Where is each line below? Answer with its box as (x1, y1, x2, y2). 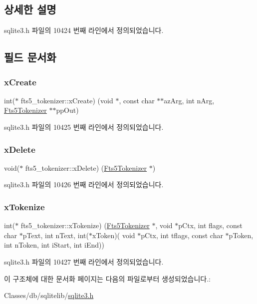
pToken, (229, 230, 254, 240)
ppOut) (56, 105, 79, 115)
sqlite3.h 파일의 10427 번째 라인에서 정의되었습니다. (4, 256, 164, 267)
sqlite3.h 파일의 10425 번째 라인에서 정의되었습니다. (4, 121, 164, 132)
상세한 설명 (4, 1, 56, 17)
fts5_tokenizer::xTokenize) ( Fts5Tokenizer (20, 220, 150, 231)
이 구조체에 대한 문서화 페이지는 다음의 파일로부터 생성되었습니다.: (4, 273, 211, 284)
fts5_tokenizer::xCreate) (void (20, 95, 113, 105)
